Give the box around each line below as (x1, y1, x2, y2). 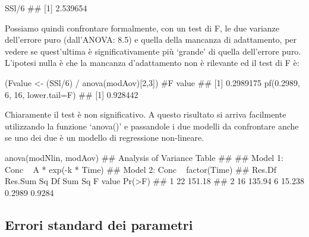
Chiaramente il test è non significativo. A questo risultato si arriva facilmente (5, 108, 286, 121)
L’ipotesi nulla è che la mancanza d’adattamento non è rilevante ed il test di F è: (5, 56, 299, 69)
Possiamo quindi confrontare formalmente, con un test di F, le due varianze (5, 21, 279, 34)
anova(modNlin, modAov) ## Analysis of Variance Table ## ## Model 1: (5, 151, 283, 163)
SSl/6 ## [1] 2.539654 (5, 2, 87, 14)
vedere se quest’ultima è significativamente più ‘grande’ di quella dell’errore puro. (5, 45, 301, 57)
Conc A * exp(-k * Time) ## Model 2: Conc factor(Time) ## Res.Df (5, 163, 276, 175)
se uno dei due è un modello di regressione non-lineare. (5, 131, 204, 144)
